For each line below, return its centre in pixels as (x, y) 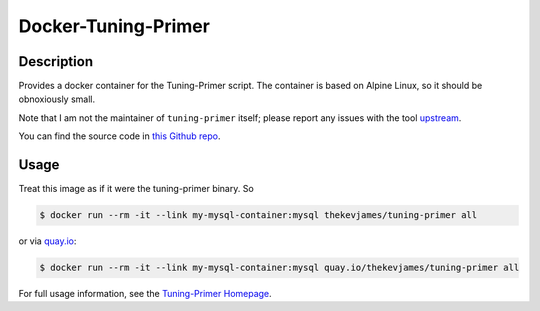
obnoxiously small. (57, 99)
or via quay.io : (47, 241)
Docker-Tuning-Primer (114, 26)
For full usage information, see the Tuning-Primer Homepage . (145, 294)
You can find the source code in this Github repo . (119, 136)
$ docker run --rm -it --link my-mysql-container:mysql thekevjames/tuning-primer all (258, 215)
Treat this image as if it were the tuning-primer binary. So (136, 189)
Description (56, 61)
